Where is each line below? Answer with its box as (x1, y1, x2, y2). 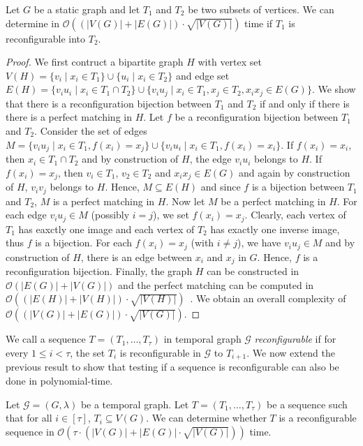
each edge (6, 207, 47, 222)
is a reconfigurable (279, 410, 357, 425)
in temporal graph (163, 332, 242, 346)
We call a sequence (6, 332, 86, 346)
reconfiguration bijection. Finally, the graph (6, 264, 193, 278)
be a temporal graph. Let (80, 396, 189, 411)
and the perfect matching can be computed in (118, 277, 314, 292)
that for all (6, 410, 52, 425)
